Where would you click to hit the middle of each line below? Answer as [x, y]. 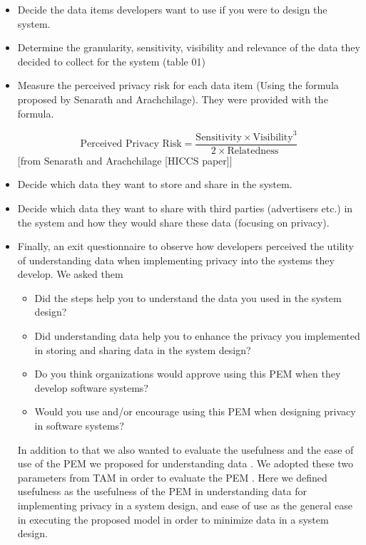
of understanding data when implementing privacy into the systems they [176, 260]
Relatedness [253, 151]
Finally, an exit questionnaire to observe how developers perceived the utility [185, 246]
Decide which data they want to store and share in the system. [155, 184]
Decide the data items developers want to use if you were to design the [172, 9]
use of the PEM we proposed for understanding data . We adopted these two [185, 463]
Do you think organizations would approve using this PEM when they [188, 374]
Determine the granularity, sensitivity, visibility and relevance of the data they [189, 47]
